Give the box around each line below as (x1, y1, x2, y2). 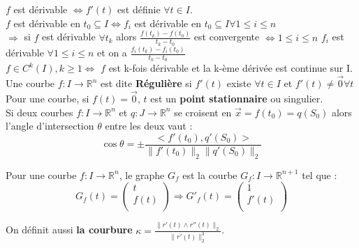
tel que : (302, 167, 337, 182)
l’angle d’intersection (6, 118, 94, 133)
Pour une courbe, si (6, 91, 89, 105)
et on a (97, 45, 127, 60)
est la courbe (182, 167, 237, 182)
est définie (117, 2, 161, 16)
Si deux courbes (6, 104, 73, 119)
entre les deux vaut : (105, 118, 193, 133)
